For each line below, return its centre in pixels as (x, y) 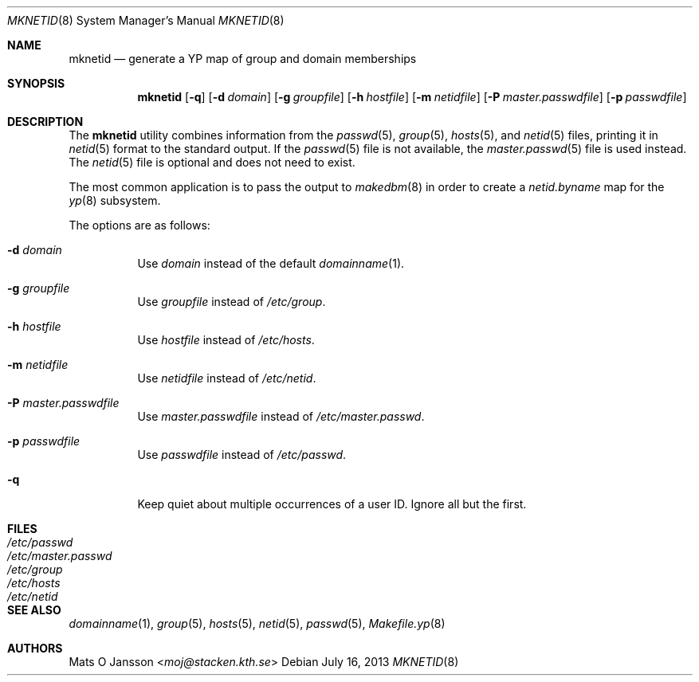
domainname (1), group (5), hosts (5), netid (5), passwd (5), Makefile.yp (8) (257, 623)
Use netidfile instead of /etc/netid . (227, 378)
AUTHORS (35, 648)
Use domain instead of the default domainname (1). (271, 263)
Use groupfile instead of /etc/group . (232, 302)
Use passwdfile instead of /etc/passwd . (242, 455)
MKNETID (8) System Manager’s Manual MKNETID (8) (146, 20)
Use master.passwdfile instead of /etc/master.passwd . (281, 416)
